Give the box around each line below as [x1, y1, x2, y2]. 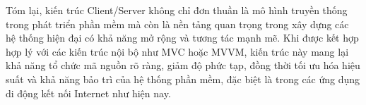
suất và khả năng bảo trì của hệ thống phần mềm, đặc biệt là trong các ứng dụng [6, 71, 360, 86]
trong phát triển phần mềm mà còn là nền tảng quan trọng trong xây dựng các [6, 16, 349, 31]
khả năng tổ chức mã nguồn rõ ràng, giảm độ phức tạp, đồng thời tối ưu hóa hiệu [6, 58, 360, 73]
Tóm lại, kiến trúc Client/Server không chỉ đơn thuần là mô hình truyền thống [6, 3, 348, 17]
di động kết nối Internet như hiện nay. [6, 85, 171, 100]
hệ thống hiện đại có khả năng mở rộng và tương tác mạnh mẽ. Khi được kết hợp [6, 30, 359, 45]
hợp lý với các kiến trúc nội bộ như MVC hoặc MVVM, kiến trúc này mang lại [6, 44, 349, 58]
